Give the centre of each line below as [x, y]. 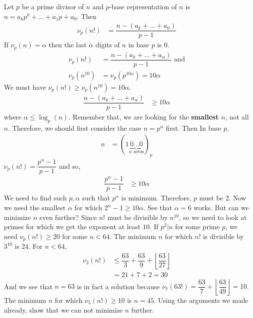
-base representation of [143, 6]
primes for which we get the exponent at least [72, 227]
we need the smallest [35, 208]
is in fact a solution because [118, 286]
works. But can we [221, 208]
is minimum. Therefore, [156, 198]
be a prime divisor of [53, 6]
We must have [25, 87]
